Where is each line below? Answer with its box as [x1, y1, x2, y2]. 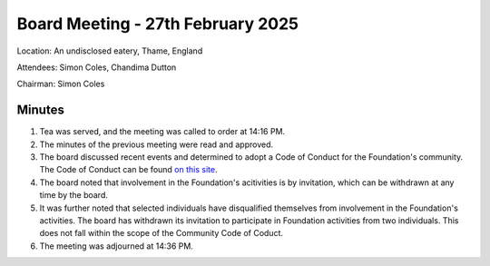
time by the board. [39, 190, 109, 201]
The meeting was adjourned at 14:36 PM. [39, 241, 194, 251]
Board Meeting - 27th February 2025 [16, 14, 299, 34]
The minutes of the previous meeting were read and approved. [39, 139, 274, 150]
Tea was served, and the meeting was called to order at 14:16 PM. [39, 126, 286, 137]
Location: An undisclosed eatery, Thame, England [16, 45, 203, 56]
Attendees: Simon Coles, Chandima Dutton [16, 62, 177, 73]
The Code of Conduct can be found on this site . [39, 164, 218, 175]
